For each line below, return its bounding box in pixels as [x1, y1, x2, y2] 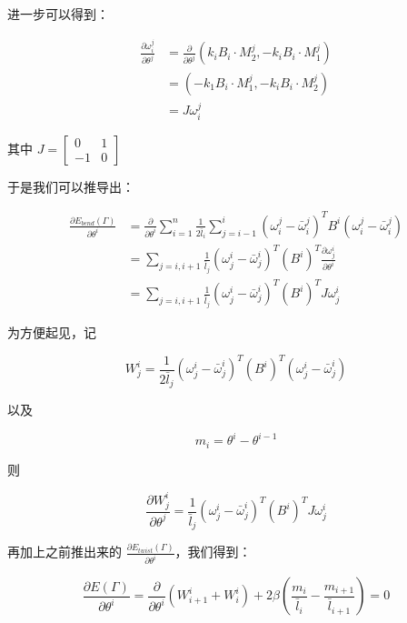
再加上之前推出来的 [7, 542, 122, 561]
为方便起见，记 [7, 323, 96, 342]
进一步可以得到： [7, 5, 109, 23]
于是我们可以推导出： [7, 176, 134, 196]
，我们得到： [174, 542, 252, 561]
